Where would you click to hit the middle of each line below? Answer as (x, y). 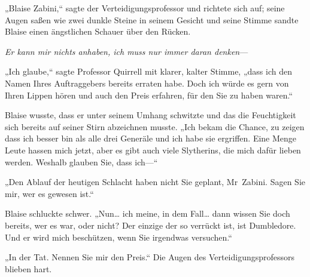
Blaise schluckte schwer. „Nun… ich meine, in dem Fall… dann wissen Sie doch (148, 213)
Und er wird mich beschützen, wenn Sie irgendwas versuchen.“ (118, 237)
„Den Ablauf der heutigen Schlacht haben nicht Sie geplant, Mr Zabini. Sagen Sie (155, 182)
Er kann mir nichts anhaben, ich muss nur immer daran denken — (127, 51)
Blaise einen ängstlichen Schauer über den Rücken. (98, 31)
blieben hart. (28, 268)
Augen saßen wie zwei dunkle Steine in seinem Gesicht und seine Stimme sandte (152, 19)
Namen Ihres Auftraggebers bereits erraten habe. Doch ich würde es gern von (147, 83)
